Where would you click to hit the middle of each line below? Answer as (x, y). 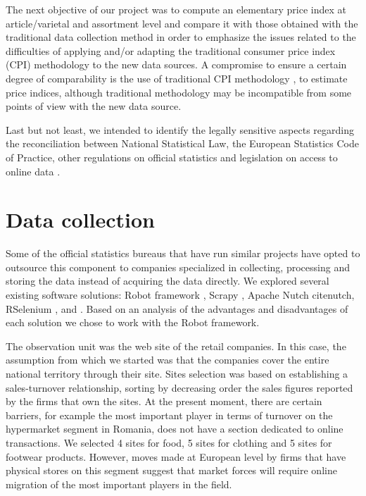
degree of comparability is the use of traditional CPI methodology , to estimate (177, 78)
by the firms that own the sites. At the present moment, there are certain (164, 401)
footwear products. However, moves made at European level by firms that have (176, 456)
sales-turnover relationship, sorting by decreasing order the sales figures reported (179, 387)
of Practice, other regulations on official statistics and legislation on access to (172, 157)
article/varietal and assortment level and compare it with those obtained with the (182, 23)
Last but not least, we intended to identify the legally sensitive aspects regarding (180, 129)
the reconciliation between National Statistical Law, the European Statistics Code (182, 143)
